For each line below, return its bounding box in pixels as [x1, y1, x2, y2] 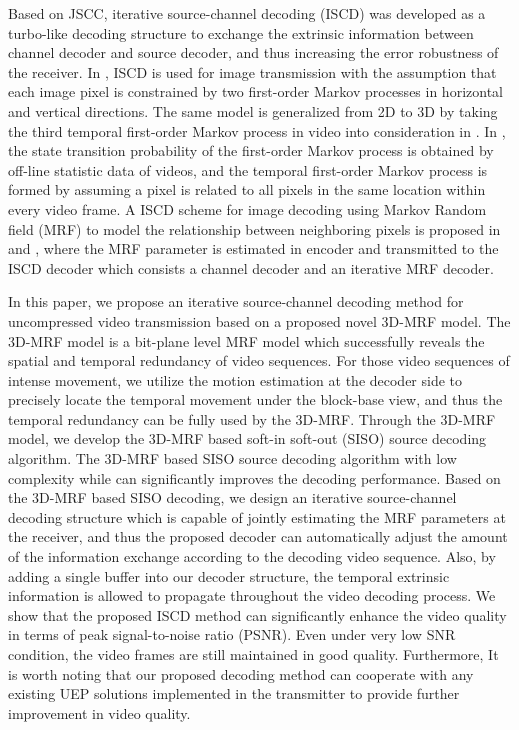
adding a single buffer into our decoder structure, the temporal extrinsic [8, 565, 450, 586]
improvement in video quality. [8, 702, 191, 723]
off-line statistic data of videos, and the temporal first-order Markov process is [8, 159, 488, 180]
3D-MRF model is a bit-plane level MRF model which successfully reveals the [8, 330, 485, 351]
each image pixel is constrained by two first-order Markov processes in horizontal [8, 81, 503, 102]
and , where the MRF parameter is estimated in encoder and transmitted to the [8, 238, 499, 259]
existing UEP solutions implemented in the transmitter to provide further [8, 683, 460, 704]
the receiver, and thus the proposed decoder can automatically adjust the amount [8, 526, 508, 547]
